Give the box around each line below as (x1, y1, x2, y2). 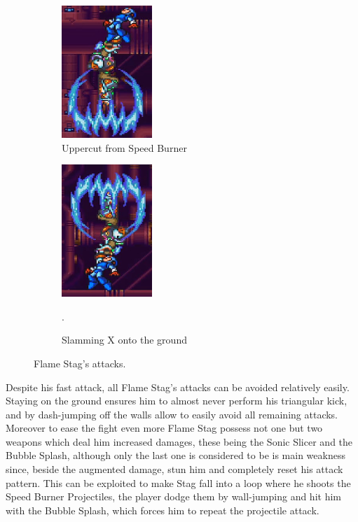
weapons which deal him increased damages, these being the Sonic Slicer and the (6, 434, 353, 449)
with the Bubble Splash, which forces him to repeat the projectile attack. (6, 502, 319, 517)
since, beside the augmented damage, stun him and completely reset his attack (6, 462, 343, 477)
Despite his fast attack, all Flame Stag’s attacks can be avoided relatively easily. (6, 379, 350, 394)
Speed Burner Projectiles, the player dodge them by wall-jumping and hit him (6, 489, 341, 504)
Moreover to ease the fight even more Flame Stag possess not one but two (6, 421, 323, 435)
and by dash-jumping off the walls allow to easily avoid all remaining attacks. (6, 407, 338, 421)
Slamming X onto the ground (62, 332, 187, 347)
